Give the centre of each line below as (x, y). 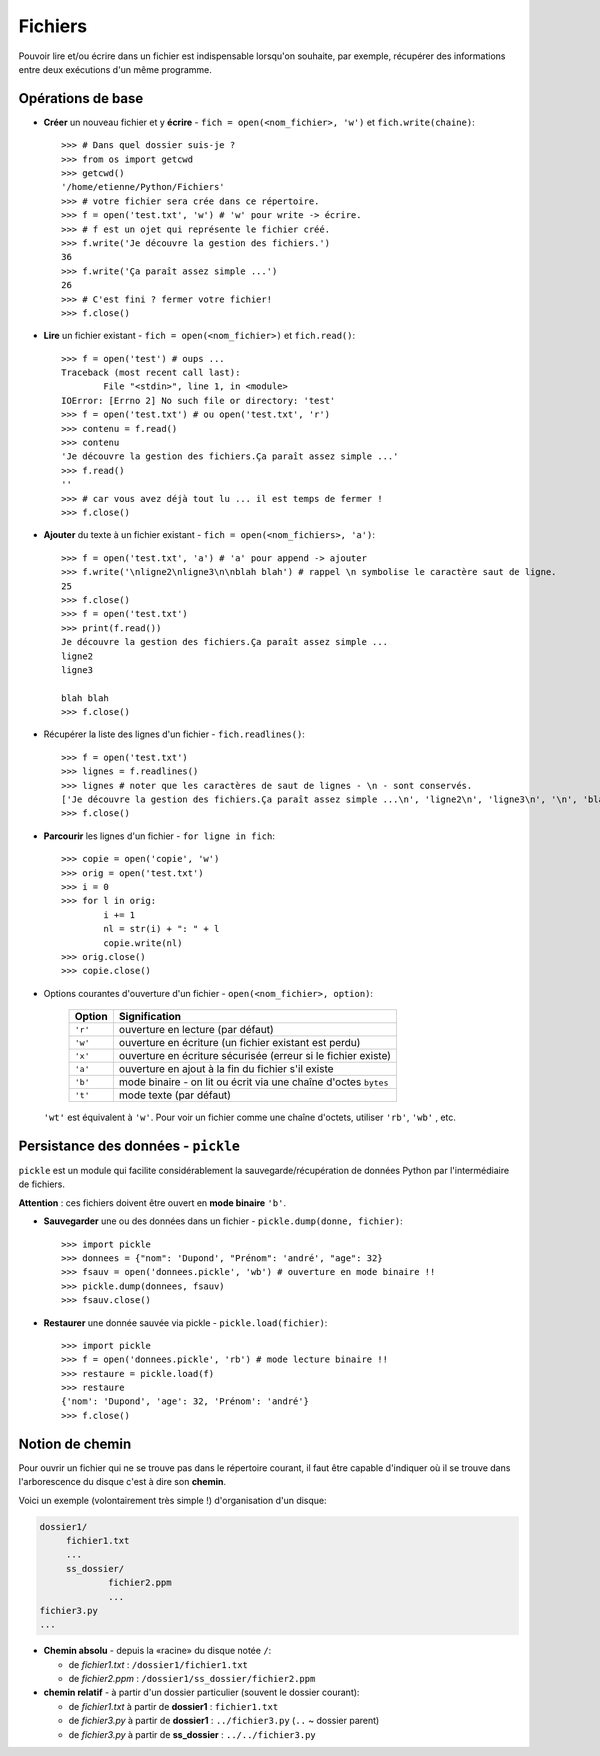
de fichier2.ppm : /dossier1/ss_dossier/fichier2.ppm (192, 1679)
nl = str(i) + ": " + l (161, 929)
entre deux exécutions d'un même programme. (115, 69)
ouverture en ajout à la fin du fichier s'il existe (226, 1069)
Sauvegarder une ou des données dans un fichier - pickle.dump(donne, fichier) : (223, 1221)
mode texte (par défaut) (175, 1095)
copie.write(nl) (143, 943)
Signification (150, 1017)
